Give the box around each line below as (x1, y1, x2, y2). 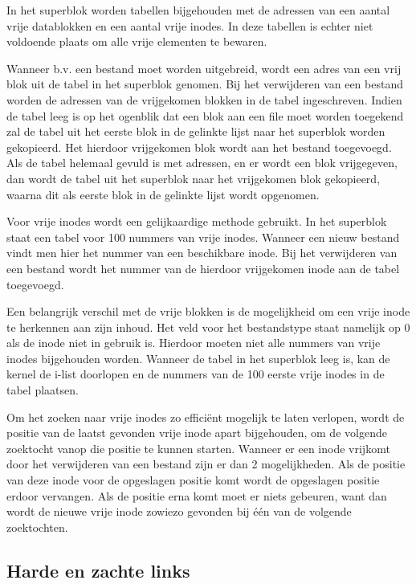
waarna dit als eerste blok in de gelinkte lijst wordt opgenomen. (6, 186, 320, 202)
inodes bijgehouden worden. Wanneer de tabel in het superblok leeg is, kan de (6, 349, 390, 366)
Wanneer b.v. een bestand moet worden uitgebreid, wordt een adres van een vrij (6, 59, 402, 76)
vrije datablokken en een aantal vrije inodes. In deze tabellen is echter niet (6, 17, 373, 34)
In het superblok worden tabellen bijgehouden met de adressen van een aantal (6, 2, 390, 18)
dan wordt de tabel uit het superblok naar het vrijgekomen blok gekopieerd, (6, 169, 381, 186)
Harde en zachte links (6, 557, 190, 582)
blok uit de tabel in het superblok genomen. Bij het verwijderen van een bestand (6, 76, 403, 92)
